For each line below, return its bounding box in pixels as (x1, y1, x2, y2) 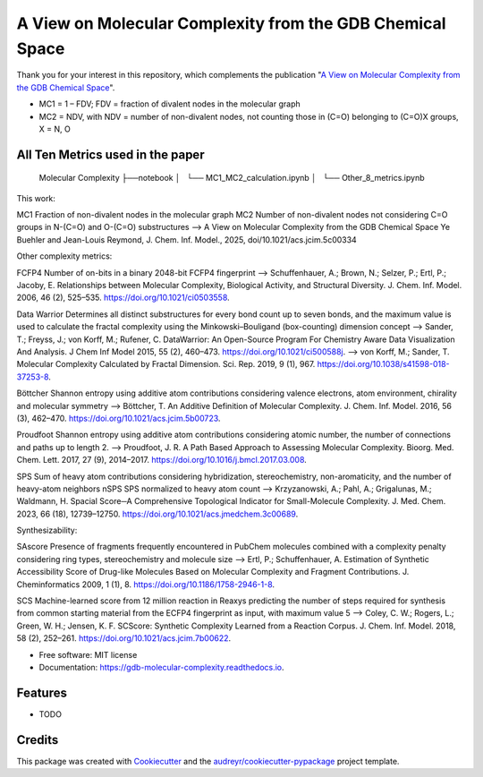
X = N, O (38, 124, 71, 134)
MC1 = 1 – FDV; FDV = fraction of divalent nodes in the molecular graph (38, 98, 301, 109)
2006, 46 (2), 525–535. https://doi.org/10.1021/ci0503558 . (16, 292, 230, 303)
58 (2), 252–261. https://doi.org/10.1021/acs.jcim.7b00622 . (16, 633, 232, 644)
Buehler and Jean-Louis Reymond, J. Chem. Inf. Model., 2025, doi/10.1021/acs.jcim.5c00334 (16, 234, 357, 245)
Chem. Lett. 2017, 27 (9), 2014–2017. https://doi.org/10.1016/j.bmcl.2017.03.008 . (16, 455, 308, 465)
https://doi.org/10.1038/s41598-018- (317, 359, 451, 370)
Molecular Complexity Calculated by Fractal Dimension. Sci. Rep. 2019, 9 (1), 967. (16, 359, 316, 370)
